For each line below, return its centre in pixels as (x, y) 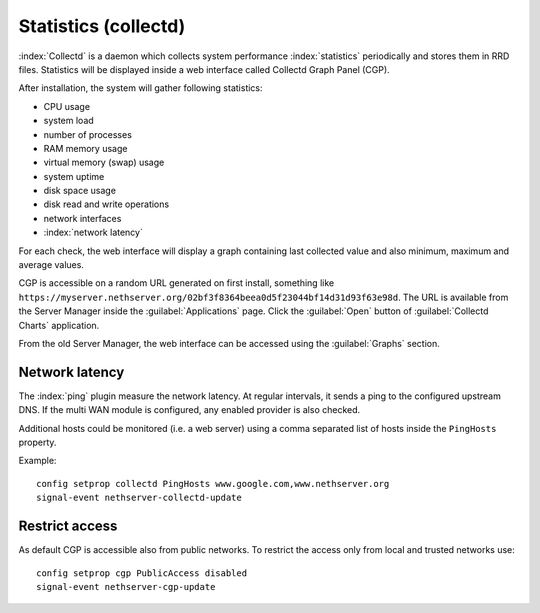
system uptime (74, 176)
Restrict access (68, 526)
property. (37, 442)
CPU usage (66, 106)
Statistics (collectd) (102, 26)
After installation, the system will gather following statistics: (141, 88)
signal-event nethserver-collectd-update (139, 498)
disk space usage (80, 191)
